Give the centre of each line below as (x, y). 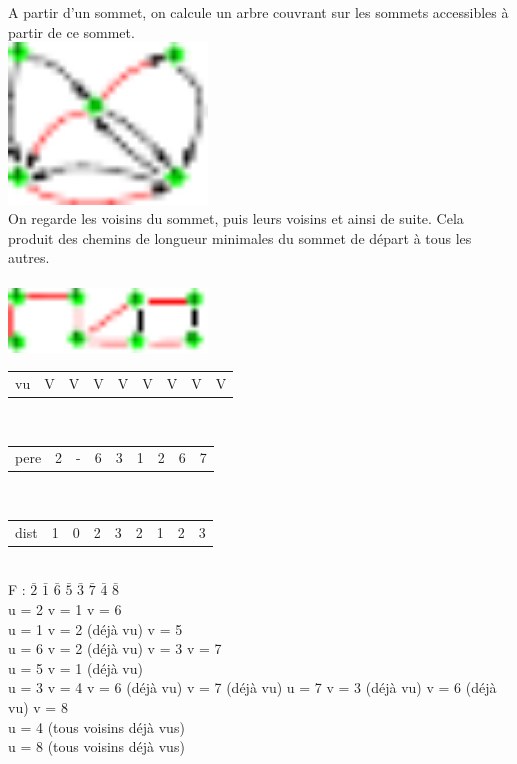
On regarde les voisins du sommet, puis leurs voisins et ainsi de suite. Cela (236, 218)
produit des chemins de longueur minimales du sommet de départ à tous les (240, 237)
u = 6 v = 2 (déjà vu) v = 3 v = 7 (115, 648)
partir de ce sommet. (71, 31)
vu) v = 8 (38, 706)
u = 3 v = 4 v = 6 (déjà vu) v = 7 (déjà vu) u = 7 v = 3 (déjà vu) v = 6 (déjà (252, 687)
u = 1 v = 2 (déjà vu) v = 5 (95, 628)
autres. (29, 257)
